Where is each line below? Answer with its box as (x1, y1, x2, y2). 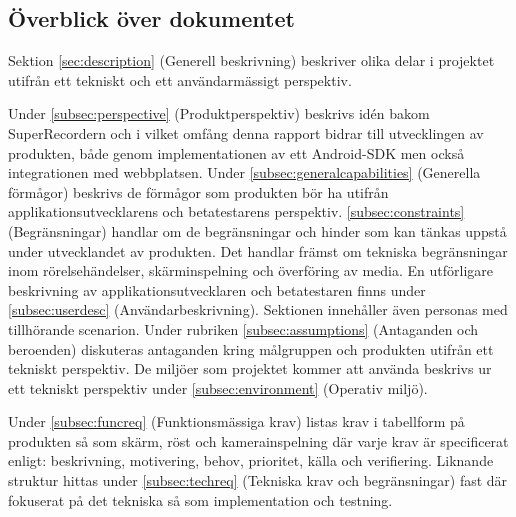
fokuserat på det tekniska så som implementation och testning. (8, 489, 393, 510)
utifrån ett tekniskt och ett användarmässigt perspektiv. (8, 69, 352, 90)
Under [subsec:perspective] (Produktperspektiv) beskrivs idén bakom (8, 103, 430, 124)
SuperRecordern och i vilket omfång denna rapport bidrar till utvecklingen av (8, 122, 484, 143)
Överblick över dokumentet (8, 3, 295, 34)
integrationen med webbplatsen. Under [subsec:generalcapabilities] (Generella (8, 162, 481, 183)
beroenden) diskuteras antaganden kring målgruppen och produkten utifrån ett (8, 338, 494, 359)
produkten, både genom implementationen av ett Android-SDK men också (8, 142, 465, 163)
